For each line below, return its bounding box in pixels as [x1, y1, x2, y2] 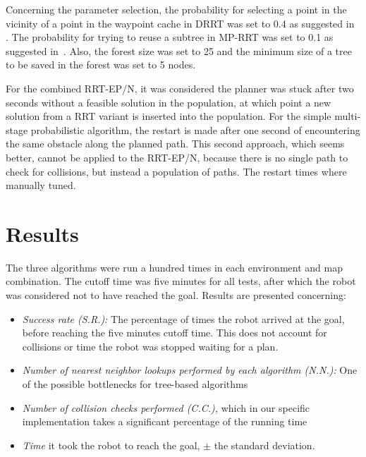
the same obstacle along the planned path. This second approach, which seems [6, 136, 345, 151]
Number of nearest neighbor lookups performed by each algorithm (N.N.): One [22, 362, 358, 377]
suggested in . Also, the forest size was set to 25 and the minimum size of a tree [6, 43, 352, 58]
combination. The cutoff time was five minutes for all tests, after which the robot [6, 274, 356, 288]
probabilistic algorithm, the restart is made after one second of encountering [30, 122, 360, 137]
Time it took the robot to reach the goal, [22, 437, 200, 452]
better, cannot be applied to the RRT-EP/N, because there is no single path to [6, 150, 348, 164]
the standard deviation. [214, 437, 315, 452]
